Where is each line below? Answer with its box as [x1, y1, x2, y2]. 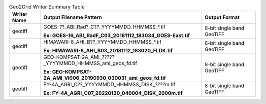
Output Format [204, 14, 240, 21]
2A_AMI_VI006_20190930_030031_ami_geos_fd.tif [43, 74, 166, 81]
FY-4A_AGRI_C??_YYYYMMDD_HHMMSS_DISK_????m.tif [43, 81, 176, 88]
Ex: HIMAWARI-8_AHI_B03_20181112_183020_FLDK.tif [43, 47, 173, 54]
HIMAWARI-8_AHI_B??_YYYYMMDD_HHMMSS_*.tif [43, 38, 162, 45]
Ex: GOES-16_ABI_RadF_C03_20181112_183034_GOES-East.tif [43, 32, 190, 39]
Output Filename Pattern [43, 14, 102, 21]
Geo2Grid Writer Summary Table [9, 3, 85, 10]
